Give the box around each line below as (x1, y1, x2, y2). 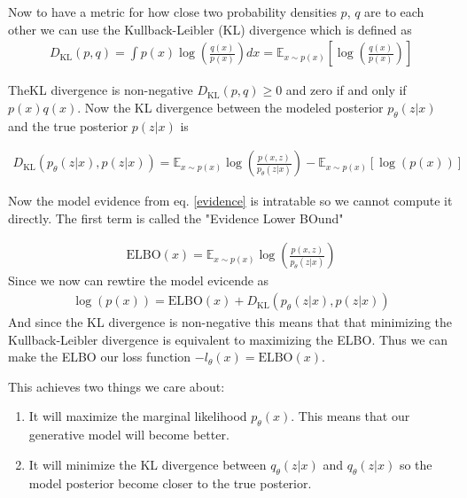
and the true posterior (8, 116, 128, 135)
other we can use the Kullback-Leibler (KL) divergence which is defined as (8, 19, 412, 38)
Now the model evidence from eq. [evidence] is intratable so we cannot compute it (8, 191, 453, 210)
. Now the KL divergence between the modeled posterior (77, 97, 384, 116)
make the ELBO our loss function (8, 347, 191, 366)
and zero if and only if (285, 81, 407, 99)
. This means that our (291, 407, 410, 425)
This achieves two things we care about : (8, 377, 225, 395)
